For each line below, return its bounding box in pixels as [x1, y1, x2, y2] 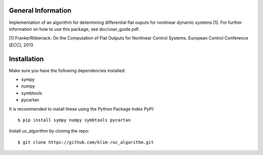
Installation [9, 55, 44, 63]
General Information [9, 6, 72, 15]
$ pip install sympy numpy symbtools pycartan [18, 117, 131, 123]
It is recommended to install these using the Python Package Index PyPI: [9, 106, 154, 112]
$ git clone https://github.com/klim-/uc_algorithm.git [18, 139, 154, 145]
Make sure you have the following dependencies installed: [9, 67, 126, 73]
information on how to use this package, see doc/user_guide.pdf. [9, 26, 140, 32]
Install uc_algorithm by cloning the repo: [9, 128, 90, 134]
